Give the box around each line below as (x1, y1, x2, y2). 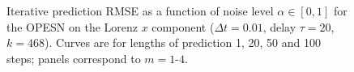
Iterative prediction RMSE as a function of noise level (6, 2, 274, 19)
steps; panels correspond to (6, 49, 141, 66)
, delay (262, 18, 296, 35)
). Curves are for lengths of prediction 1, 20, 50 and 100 (44, 34, 321, 51)
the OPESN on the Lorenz (6, 18, 139, 35)
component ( (151, 18, 215, 35)
